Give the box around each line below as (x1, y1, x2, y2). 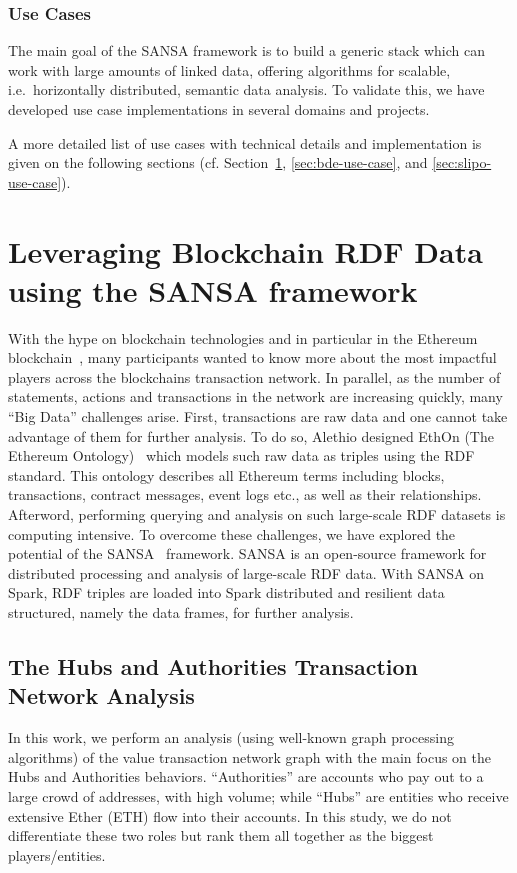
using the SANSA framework (8, 269, 418, 310)
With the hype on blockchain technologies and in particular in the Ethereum (8, 327, 478, 348)
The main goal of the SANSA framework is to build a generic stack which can (8, 40, 486, 61)
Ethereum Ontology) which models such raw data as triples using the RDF (8, 445, 475, 466)
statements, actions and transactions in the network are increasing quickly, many (8, 386, 503, 407)
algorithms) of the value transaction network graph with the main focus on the (8, 746, 492, 767)
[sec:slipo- (432, 152, 492, 173)
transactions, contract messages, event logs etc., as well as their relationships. (8, 484, 482, 505)
